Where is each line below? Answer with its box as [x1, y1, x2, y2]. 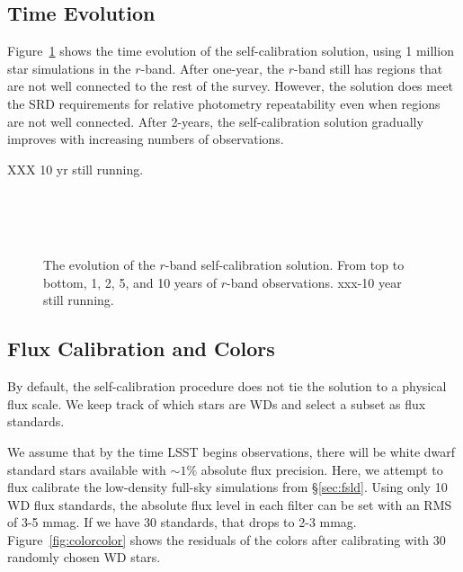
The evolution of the [43, 255, 156, 274]
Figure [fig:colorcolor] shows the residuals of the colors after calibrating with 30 [7, 530, 446, 549]
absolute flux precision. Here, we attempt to [200, 460, 443, 478]
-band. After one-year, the [140, 58, 285, 77]
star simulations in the [7, 58, 131, 77]
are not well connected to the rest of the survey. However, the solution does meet [7, 76, 453, 95]
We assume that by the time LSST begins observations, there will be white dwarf [7, 442, 456, 460]
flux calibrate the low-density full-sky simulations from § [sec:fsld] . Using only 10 [7, 478, 448, 496]
